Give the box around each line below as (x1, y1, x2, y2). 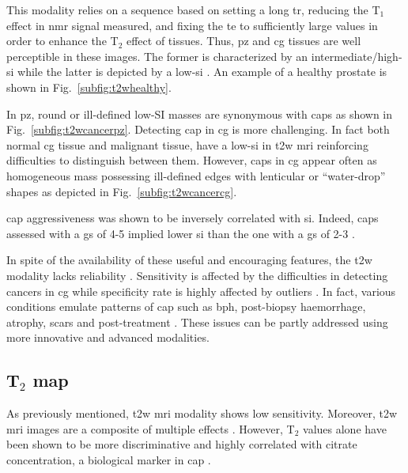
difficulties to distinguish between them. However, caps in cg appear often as (6, 152, 377, 168)
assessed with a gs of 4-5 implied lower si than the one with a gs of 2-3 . (6, 225, 355, 241)
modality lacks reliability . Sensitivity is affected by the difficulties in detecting (6, 267, 388, 283)
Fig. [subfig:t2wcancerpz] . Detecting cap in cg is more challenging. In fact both (6, 121, 390, 138)
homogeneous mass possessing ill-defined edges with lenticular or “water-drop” (6, 167, 386, 184)
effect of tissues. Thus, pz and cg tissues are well (126, 32, 361, 49)
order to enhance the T (6, 32, 119, 49)
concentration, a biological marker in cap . (6, 451, 211, 467)
